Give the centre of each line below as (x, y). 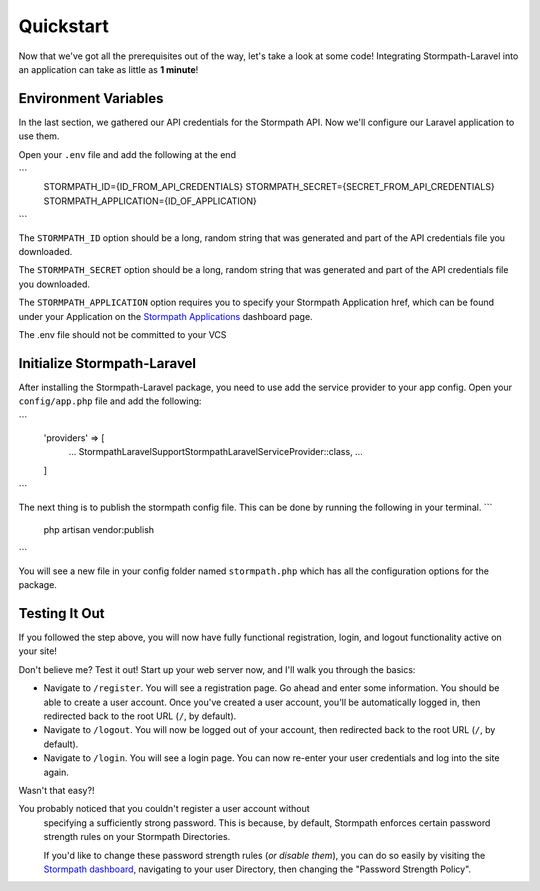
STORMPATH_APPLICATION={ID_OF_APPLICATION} (150, 201)
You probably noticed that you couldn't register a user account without (164, 809)
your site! (37, 651)
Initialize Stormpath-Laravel (107, 363)
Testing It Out (61, 613)
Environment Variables (91, 98)
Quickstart (64, 26)
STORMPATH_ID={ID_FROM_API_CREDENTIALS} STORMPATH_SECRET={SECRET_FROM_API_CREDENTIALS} (269, 187)
